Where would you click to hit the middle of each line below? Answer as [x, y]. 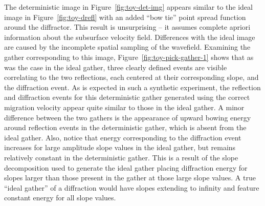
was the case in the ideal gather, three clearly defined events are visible [116, 67]
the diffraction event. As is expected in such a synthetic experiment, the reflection [132, 87]
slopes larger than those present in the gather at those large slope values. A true [130, 178]
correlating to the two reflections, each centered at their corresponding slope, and [131, 77]
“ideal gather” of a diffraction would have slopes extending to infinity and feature [132, 187]
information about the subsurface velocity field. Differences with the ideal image [130, 37]
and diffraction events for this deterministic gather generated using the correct [127, 97]
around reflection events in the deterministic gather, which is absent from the [125, 127]
